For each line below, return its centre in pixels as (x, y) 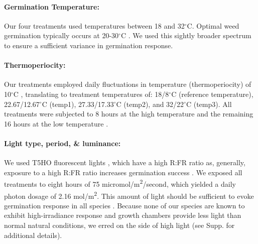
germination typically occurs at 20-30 (61, 35)
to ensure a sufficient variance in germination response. (89, 45)
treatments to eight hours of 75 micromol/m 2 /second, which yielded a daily (120, 183)
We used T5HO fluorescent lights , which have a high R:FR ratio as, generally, (125, 162)
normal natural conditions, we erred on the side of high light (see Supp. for (119, 225)
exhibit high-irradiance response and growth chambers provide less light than (123, 215)
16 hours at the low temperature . (56, 123)
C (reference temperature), (212, 94)
